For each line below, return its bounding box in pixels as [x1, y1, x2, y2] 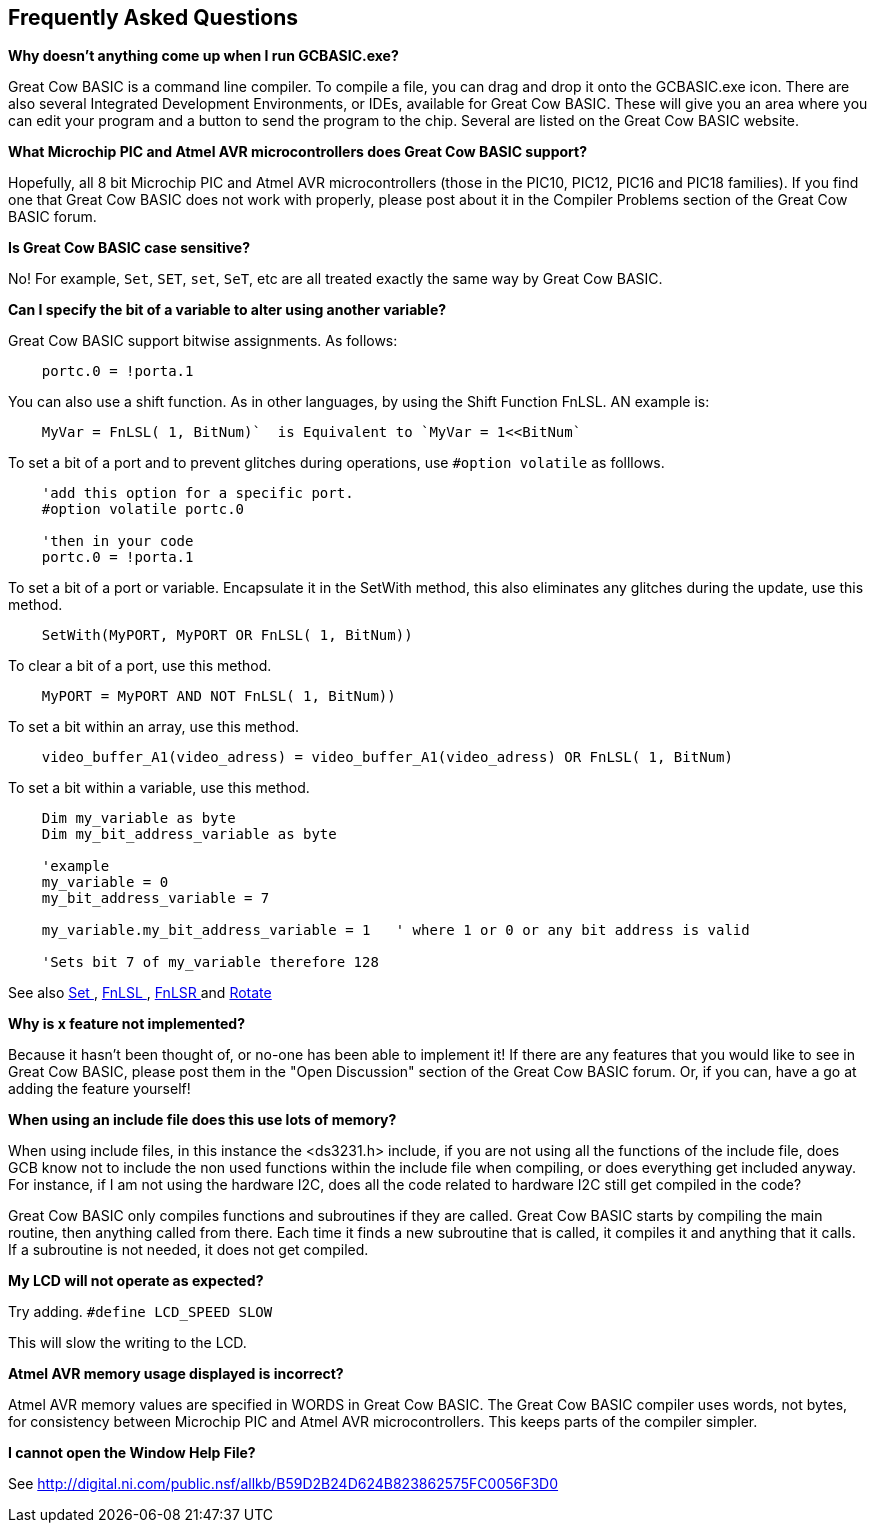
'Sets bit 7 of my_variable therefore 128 [41, 954, 379, 971]
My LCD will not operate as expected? [8, 1272, 264, 1290]
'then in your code [41, 533, 194, 550]
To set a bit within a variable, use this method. [8, 779, 310, 797]
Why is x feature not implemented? [8, 1015, 245, 1033]
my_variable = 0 [41, 874, 169, 891]
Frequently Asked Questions [8, 5, 299, 30]
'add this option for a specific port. [41, 485, 354, 502]
